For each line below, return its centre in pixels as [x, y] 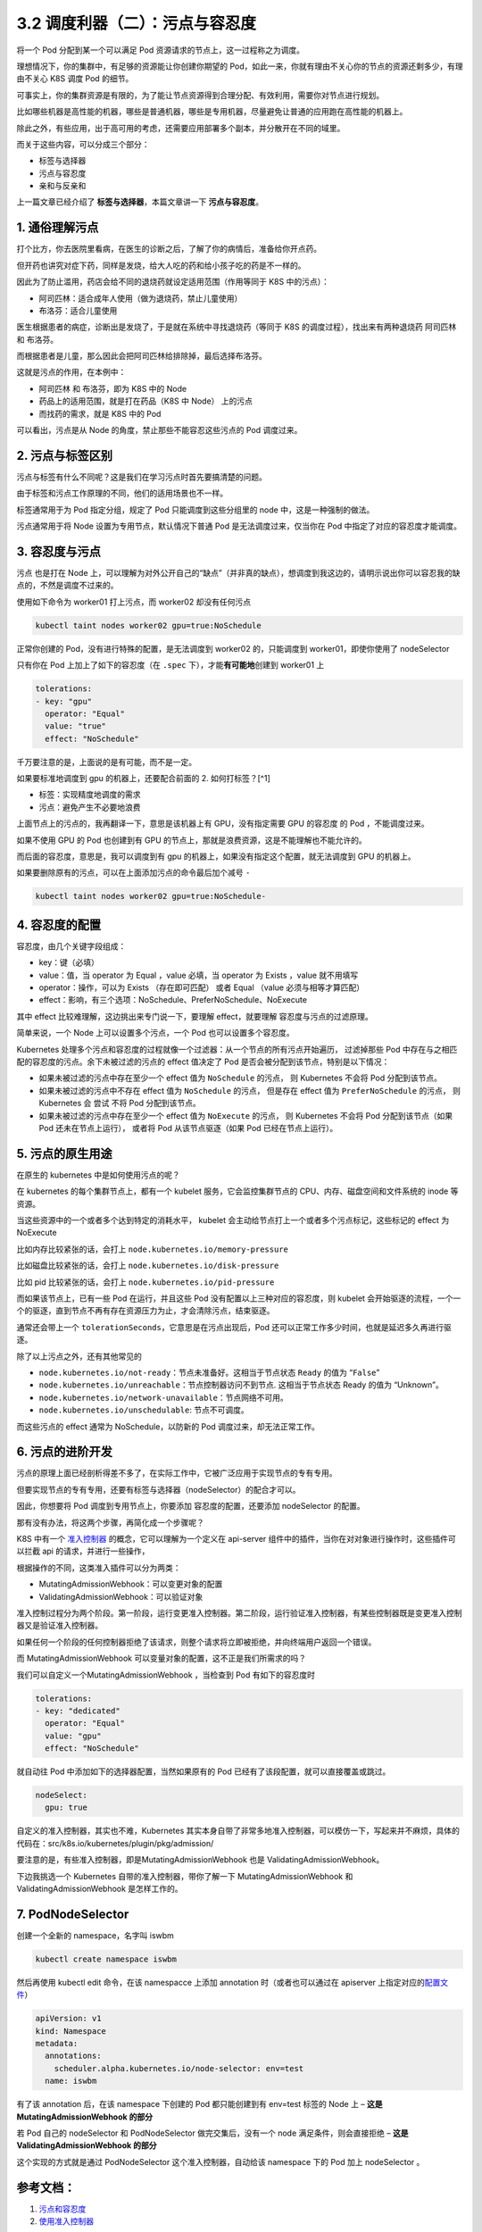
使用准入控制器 [66, 2221]
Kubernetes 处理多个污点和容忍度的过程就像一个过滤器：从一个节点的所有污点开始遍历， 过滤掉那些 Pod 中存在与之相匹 [237, 1049]
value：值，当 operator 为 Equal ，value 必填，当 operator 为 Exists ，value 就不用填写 [199, 975]
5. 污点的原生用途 [64, 1153]
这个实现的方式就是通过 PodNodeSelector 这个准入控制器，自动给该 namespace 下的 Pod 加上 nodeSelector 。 [220, 2161]
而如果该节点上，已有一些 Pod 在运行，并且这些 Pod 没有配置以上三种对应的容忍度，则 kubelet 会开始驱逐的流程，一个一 [239, 1298]
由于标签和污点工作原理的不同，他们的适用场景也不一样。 [122, 493]
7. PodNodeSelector [73, 1914]
